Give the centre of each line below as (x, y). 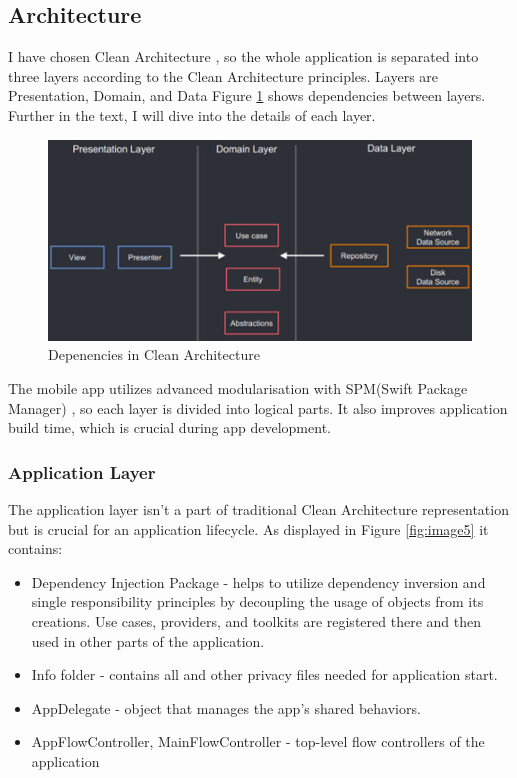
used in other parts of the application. (148, 640)
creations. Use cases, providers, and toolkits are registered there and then (256, 621)
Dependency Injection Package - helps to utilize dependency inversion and (258, 581)
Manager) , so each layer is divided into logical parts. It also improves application (258, 407)
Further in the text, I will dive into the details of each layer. (192, 114)
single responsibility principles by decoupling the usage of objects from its (257, 601)
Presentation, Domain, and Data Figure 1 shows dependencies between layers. (247, 95)
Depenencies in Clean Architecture (154, 354)
